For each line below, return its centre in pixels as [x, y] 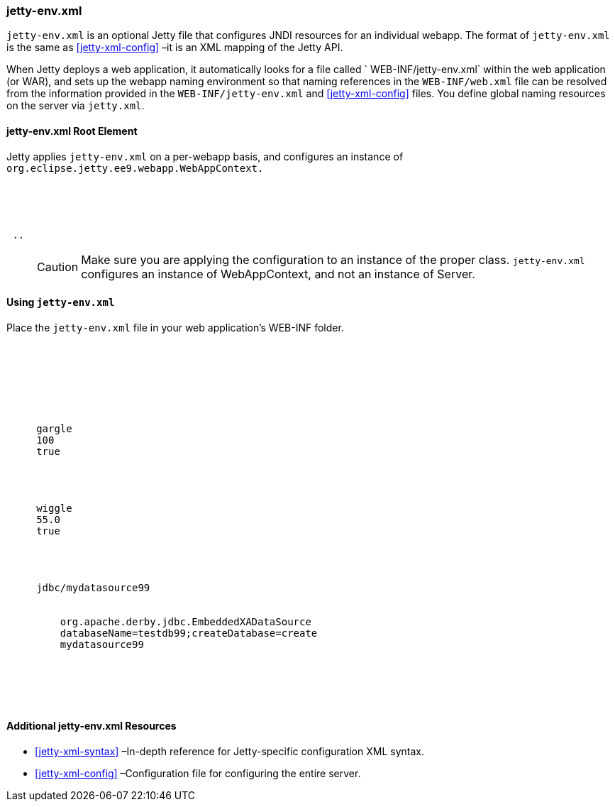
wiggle [54, 508]
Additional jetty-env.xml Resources [92, 726]
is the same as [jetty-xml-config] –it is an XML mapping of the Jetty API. [175, 48]
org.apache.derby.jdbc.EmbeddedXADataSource [185, 621]
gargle [54, 428]
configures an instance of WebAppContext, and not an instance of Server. [278, 274]
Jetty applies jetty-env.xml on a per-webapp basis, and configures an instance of [205, 156]
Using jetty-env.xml [61, 302]
